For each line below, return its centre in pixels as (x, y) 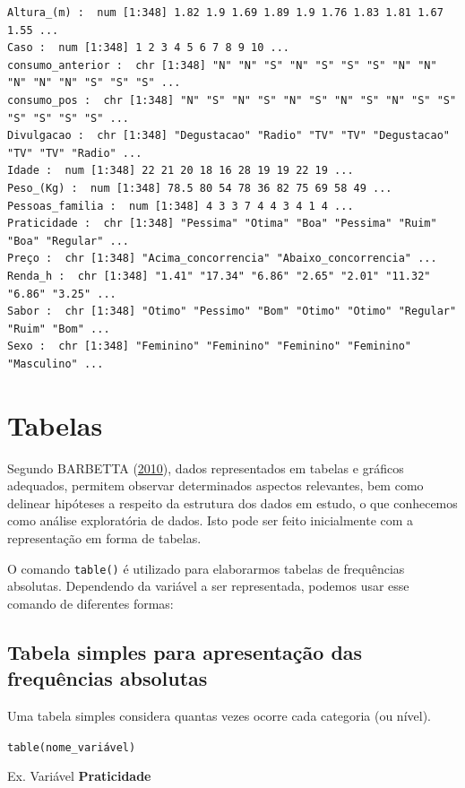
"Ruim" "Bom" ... (59, 329)
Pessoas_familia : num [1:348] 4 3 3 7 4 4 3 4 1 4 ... (181, 206)
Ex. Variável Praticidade (79, 776)
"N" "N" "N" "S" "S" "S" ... (94, 83)
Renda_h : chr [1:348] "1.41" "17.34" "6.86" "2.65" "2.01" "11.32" (219, 276)
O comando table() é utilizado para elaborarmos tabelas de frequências (206, 568)
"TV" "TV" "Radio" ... (75, 153)
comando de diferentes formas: (90, 603)
